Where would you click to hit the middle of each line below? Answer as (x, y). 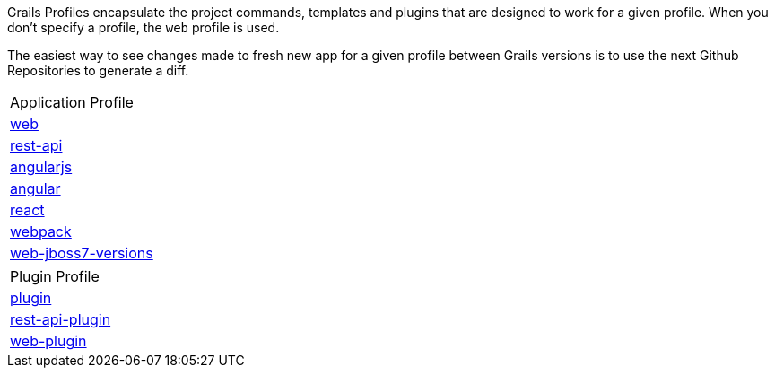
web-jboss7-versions (82, 253)
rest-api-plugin (61, 319)
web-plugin (48, 341)
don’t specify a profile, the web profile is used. (144, 27)
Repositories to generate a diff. (98, 70)
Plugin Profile (55, 276)
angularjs (41, 167)
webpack (41, 231)
